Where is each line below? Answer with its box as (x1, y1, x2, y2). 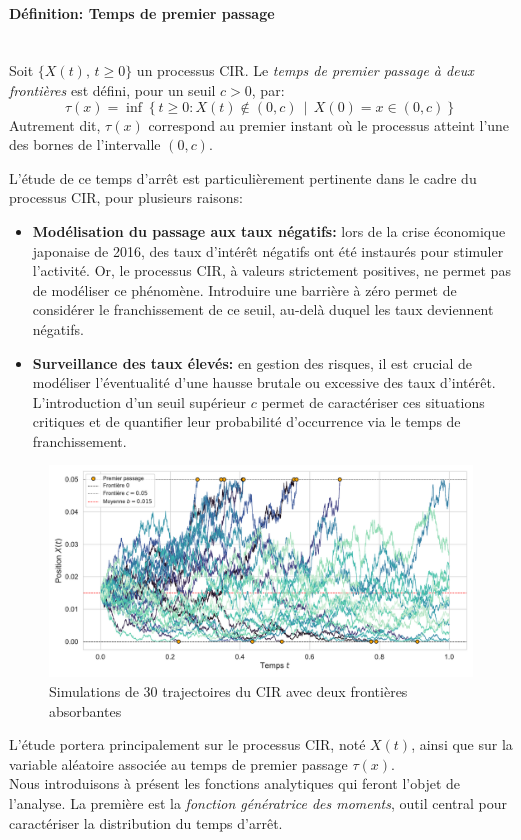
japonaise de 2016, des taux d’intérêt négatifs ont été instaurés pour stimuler (32, 240, 504, 261)
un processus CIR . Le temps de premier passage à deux (136, 60, 474, 81)
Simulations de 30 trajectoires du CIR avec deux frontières (49, 681, 408, 702)
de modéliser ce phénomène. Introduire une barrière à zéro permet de (32, 279, 457, 300)
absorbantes (49, 700, 122, 721)
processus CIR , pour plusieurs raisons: (9, 187, 243, 208)
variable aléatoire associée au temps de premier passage (9, 753, 348, 774)
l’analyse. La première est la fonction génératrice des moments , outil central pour (9, 793, 507, 814)
